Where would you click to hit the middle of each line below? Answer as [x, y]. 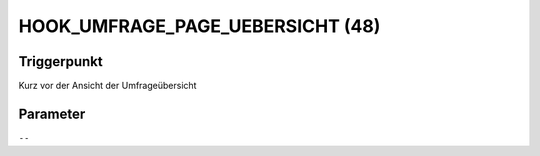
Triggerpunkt [61, 61]
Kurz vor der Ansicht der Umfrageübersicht [107, 86]
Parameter [52, 113]
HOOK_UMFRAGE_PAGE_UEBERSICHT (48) [199, 26]
